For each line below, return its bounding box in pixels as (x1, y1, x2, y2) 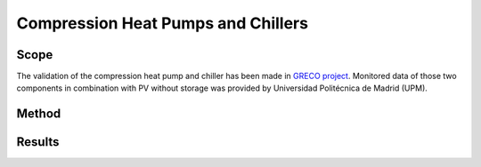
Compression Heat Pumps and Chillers (16, 13, 309, 33)
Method (16, 107, 61, 122)
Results (16, 134, 60, 150)
